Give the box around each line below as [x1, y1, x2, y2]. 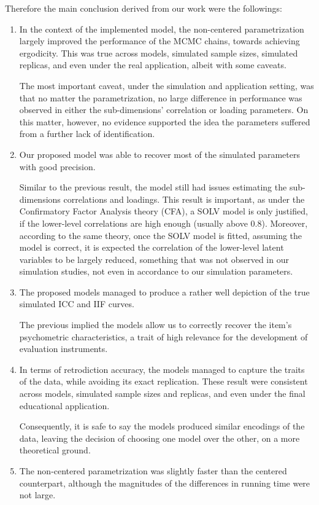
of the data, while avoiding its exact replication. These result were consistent [19, 375, 308, 388]
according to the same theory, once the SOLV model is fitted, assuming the [19, 229, 302, 241]
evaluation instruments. [19, 342, 108, 355]
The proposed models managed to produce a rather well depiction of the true [19, 285, 310, 298]
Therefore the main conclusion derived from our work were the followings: [5, 2, 282, 14]
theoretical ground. [19, 444, 91, 456]
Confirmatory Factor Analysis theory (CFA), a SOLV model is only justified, [19, 205, 308, 217]
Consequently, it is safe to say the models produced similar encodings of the [19, 420, 305, 433]
